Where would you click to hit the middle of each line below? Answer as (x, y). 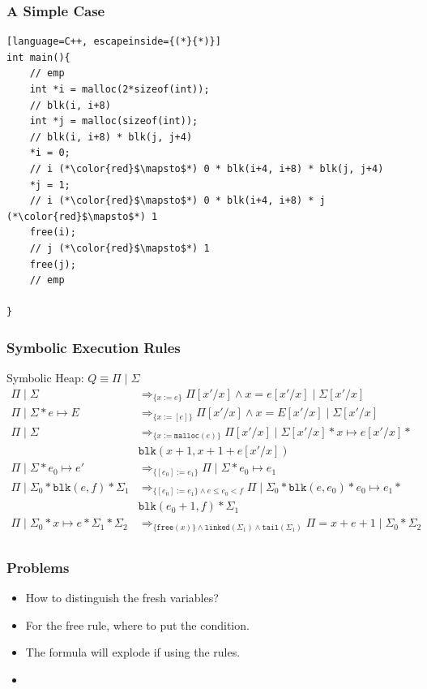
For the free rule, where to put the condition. (137, 624)
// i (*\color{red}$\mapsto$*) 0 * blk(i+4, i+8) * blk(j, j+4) (207, 168)
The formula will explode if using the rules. (133, 652)
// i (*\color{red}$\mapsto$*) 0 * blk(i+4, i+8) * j (177, 201)
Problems (38, 567)
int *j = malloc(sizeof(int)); (114, 121)
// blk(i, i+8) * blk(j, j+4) (111, 137)
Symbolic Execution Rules (94, 347)
